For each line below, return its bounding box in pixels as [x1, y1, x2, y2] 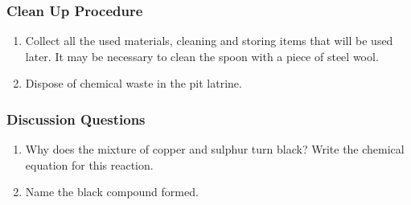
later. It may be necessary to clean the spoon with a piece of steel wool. [25, 47, 379, 64]
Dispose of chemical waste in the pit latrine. [25, 75, 242, 92]
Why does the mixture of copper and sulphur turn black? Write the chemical [25, 141, 405, 158]
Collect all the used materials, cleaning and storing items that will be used [25, 32, 393, 49]
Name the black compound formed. [25, 183, 199, 200]
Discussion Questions [6, 109, 146, 129]
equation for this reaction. [25, 156, 154, 173]
